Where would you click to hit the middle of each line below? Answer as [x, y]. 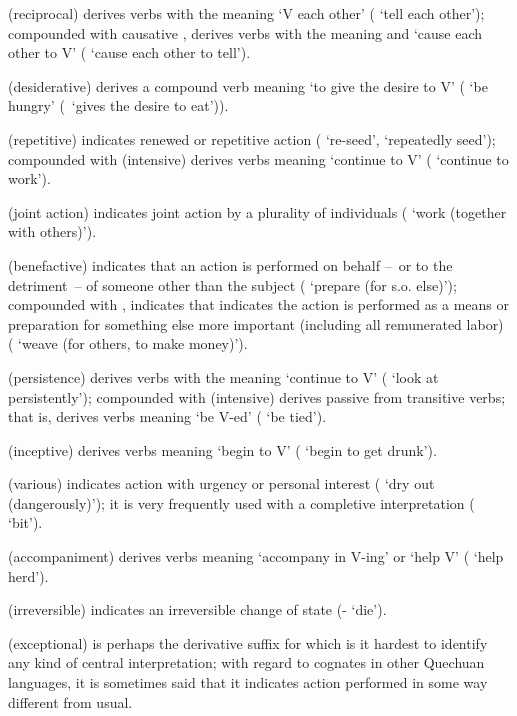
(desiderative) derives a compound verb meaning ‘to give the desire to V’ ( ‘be [248, 85]
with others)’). [52, 231]
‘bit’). [25, 522]
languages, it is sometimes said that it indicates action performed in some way [248, 682]
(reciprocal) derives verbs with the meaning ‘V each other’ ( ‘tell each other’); [246, 13]
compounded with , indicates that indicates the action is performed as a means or [258, 304]
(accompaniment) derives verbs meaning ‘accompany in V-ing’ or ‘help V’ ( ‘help [256, 556]
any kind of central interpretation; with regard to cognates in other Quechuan [246, 662]
